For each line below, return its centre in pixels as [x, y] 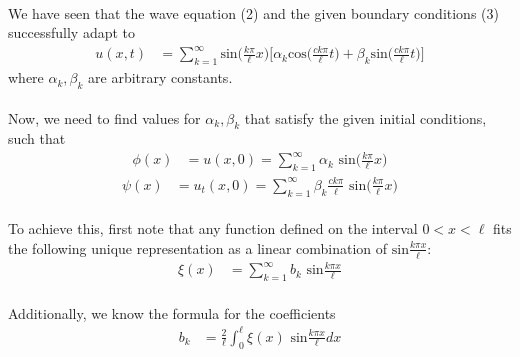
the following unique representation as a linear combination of [198, 247]
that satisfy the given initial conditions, [365, 117]
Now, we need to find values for [104, 117]
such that [37, 138]
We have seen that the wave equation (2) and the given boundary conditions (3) [253, 12]
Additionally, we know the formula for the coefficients [172, 312]
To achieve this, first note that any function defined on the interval [213, 228]
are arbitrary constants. [160, 77]
